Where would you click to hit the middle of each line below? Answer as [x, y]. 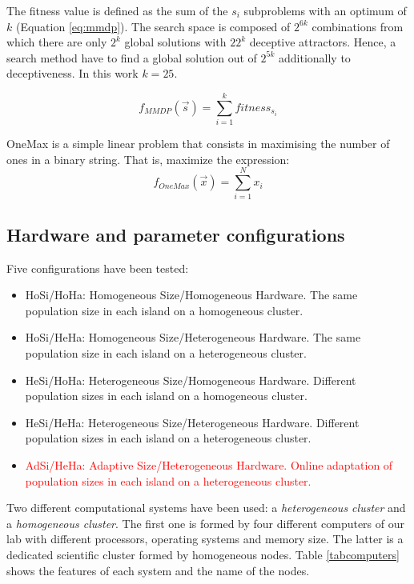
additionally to [315, 57]
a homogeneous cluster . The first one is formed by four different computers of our [205, 523]
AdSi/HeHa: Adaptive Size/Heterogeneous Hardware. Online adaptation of [209, 464]
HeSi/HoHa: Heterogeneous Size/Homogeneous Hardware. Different [191, 380]
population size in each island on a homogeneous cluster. [164, 310]
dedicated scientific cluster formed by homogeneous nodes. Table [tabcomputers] [203, 554]
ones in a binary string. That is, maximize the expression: [148, 159]
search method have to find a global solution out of [132, 57]
